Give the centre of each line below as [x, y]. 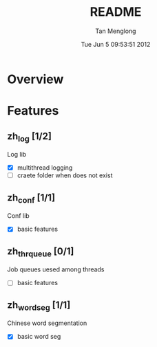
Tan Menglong [116, 31]
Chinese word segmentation [47, 323]
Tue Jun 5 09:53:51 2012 [116, 44]
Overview [35, 79]
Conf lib [18, 216]
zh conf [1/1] [31, 198]
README [116, 12]
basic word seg [39, 337]
